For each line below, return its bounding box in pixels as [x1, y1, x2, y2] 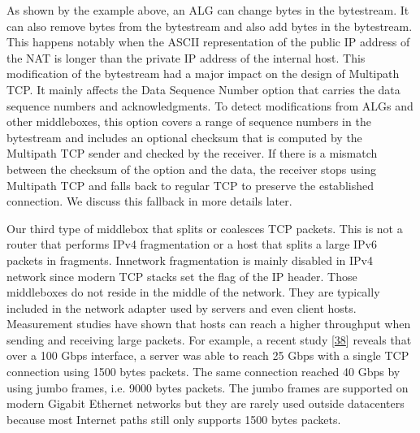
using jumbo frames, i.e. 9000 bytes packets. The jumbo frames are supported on [6, 379, 409, 396]
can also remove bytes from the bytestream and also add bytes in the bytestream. [6, 17, 413, 34]
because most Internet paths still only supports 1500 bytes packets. [6, 410, 341, 427]
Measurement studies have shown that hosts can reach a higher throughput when [6, 315, 411, 332]
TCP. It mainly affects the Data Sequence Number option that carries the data [6, 80, 401, 97]
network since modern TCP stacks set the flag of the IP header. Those [6, 267, 357, 284]
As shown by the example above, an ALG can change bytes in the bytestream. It [6, 2, 409, 18]
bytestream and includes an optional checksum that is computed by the [6, 128, 362, 145]
